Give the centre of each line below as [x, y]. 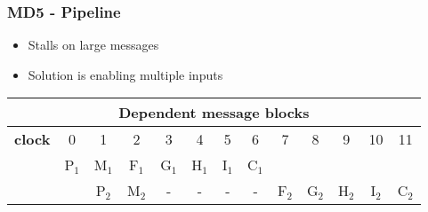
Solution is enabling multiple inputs [125, 74]
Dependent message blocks [214, 113]
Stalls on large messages [93, 45]
